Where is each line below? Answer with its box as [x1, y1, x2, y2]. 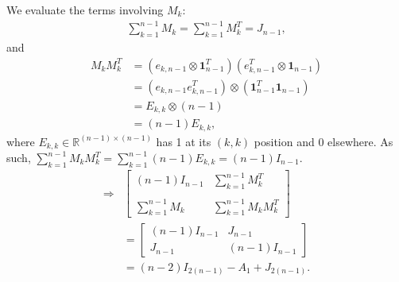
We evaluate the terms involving [6, 2, 164, 17]
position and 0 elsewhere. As [254, 133, 393, 149]
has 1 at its [156, 133, 211, 149]
